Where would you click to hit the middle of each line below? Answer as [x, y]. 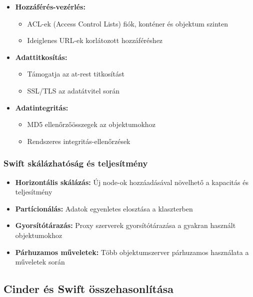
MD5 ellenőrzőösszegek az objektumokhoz [91, 124]
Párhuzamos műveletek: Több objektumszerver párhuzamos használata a [132, 252]
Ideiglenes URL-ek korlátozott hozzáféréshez [95, 40]
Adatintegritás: [42, 107]
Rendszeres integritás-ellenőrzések [79, 141]
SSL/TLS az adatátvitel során [73, 90]
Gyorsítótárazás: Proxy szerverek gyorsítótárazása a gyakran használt [125, 225]
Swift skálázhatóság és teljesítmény [76, 163]
